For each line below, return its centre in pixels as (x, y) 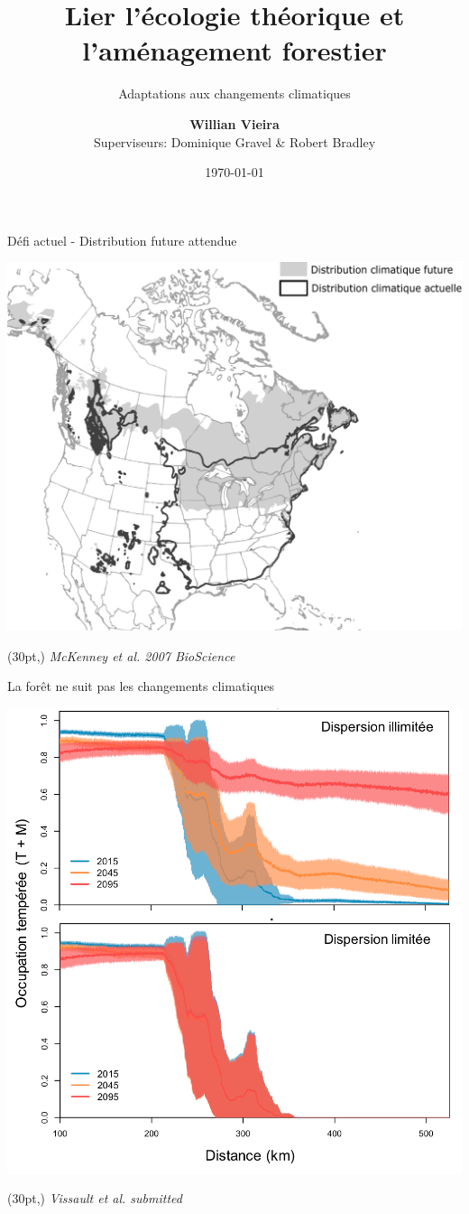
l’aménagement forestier (234, 50)
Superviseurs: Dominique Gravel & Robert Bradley (234, 141)
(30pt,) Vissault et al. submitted (95, 1198)
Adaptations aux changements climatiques (234, 93)
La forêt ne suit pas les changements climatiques (141, 686)
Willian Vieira (234, 123)
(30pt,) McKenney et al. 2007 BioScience (121, 655)
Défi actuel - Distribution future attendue (122, 240)
